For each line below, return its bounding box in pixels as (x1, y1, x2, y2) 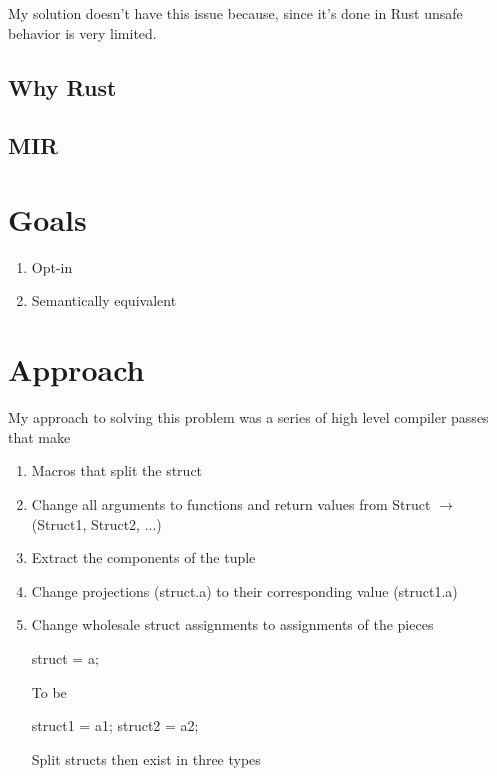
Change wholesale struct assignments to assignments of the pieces (31, 614, 434, 635)
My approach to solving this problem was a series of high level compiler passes (8, 407, 489, 428)
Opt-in (31, 256, 73, 277)
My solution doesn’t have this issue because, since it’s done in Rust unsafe (8, 3, 463, 23)
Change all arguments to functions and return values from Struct (31, 493, 431, 514)
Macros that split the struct (31, 460, 203, 481)
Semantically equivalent (31, 290, 177, 311)
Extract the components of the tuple (31, 547, 256, 568)
